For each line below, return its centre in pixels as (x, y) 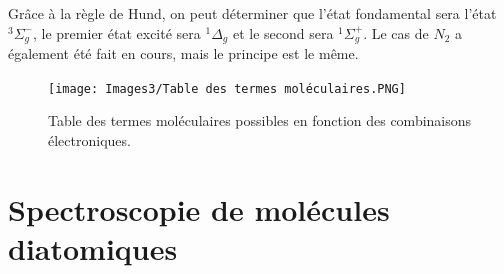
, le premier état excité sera (117, 32)
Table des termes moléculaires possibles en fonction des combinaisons (260, 120)
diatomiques (93, 247)
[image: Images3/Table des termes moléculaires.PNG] (227, 88)
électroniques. (89, 139)
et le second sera (283, 32)
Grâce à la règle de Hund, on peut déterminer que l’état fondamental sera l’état (252, 13)
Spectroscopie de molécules (199, 208)
